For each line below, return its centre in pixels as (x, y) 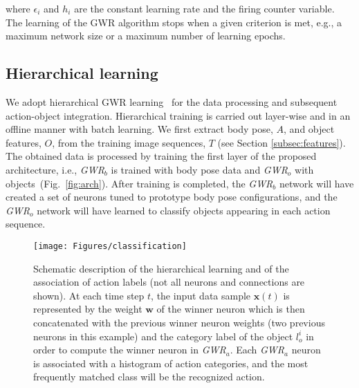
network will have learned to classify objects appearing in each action (184, 210)
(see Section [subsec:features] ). (282, 142)
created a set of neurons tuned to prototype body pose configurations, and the (172, 197)
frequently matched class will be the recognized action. (149, 377)
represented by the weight (88, 309)
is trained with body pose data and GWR (199, 169)
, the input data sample (201, 295)
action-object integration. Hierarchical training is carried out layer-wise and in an (178, 115)
